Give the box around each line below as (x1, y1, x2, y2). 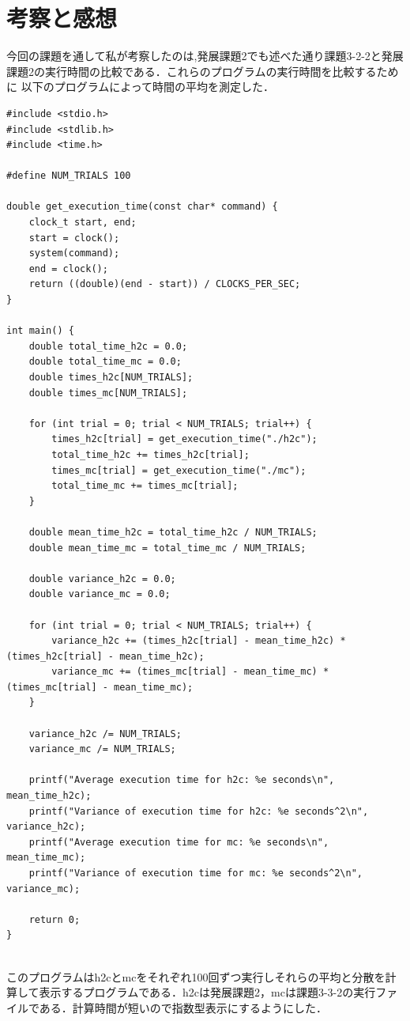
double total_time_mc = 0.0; (28, 356, 182, 368)
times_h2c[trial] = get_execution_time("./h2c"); (51, 433, 318, 445)
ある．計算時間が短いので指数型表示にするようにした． (39, 999, 327, 1015)
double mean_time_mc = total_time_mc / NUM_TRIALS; (28, 542, 307, 554)
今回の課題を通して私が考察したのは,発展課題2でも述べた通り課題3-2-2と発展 (6, 47, 404, 64)
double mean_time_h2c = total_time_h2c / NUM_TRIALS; (28, 526, 318, 538)
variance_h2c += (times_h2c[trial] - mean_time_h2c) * (51, 635, 346, 647)
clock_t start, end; (28, 217, 137, 229)
